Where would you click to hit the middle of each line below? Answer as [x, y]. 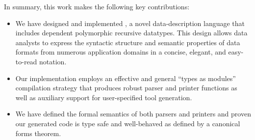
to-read [26, 61]
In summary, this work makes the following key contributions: [97, 6]
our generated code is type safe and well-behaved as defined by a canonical [128, 123]
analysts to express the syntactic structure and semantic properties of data [128, 42]
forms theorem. [38, 133]
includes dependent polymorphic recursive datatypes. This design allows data [131, 33]
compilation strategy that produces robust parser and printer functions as [126, 88]
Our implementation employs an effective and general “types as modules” [126, 78]
